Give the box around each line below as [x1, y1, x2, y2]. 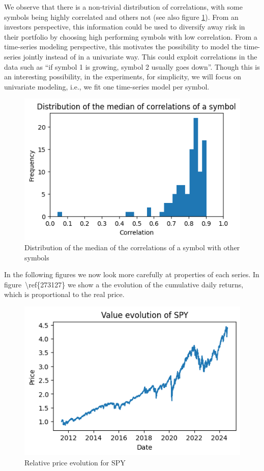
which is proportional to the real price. [4, 289, 125, 300]
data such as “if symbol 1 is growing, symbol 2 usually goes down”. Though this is [4, 61, 260, 72]
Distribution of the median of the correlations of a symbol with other [24, 242, 240, 252]
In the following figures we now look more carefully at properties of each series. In [4, 269, 259, 280]
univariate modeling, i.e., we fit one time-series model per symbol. [4, 81, 210, 92]
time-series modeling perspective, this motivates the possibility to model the [4, 41, 242, 52]
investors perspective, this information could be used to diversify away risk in [4, 21, 245, 32]
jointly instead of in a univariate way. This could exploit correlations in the [23, 51, 257, 62]
